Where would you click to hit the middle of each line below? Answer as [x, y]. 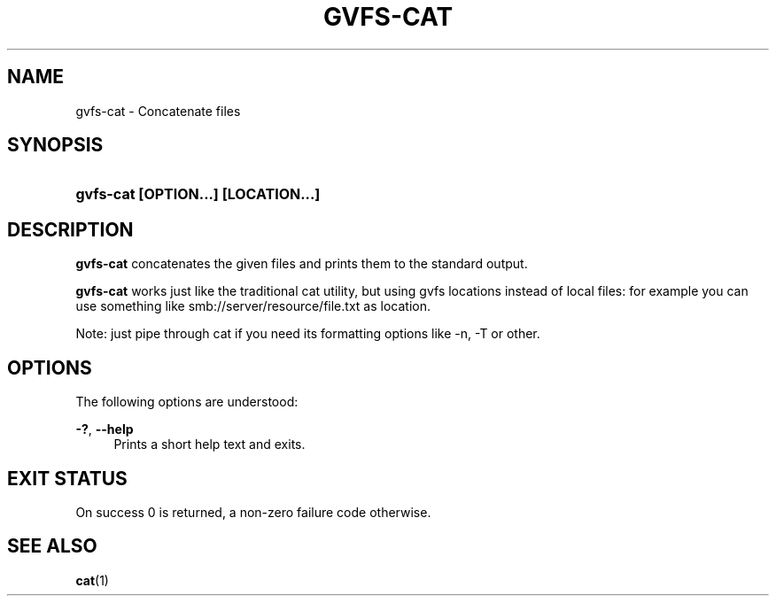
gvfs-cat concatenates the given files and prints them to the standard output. [302, 264]
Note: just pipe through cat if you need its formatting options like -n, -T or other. [308, 334]
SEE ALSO [52, 546]
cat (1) [92, 580]
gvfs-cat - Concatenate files [158, 111]
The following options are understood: [187, 402]
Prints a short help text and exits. [210, 445]
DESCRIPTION [70, 229]
